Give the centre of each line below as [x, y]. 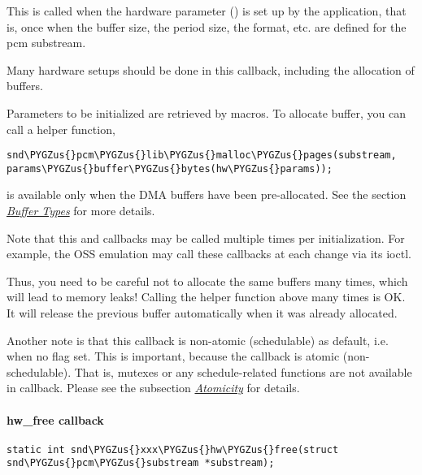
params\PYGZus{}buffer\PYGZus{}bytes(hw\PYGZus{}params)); [170, 168]
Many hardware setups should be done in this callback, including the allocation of [211, 69]
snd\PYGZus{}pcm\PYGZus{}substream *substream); [141, 463]
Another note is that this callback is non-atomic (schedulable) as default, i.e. [198, 340]
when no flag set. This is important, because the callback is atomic [173, 356]
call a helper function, [61, 129]
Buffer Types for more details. [81, 211]
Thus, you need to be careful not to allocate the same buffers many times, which [207, 281]
